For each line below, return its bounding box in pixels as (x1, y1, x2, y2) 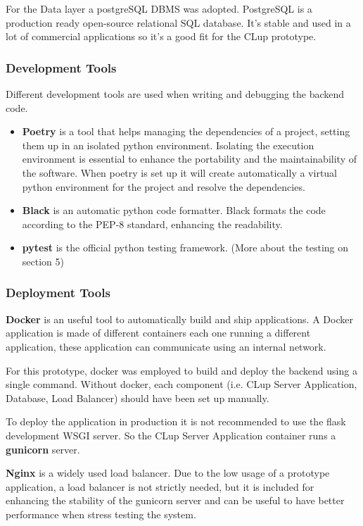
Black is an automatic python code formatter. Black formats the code (22, 203, 326, 218)
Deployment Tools (6, 284, 110, 301)
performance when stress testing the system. (6, 506, 196, 521)
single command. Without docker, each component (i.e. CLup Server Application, (6, 377, 357, 392)
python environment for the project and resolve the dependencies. (22, 179, 305, 194)
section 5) (22, 253, 64, 268)
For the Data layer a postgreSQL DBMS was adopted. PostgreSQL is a (6, 1, 312, 15)
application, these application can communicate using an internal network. (6, 339, 326, 353)
